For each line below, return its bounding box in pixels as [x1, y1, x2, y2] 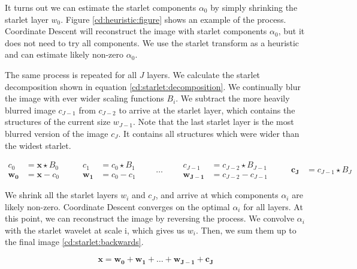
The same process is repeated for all [5, 68, 137, 80]
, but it [278, 25, 305, 37]
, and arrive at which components [155, 189, 279, 201]
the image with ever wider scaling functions [5, 92, 164, 104]
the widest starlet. [5, 139, 71, 151]
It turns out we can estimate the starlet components [5, 1, 196, 13]
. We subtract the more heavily [176, 92, 290, 104]
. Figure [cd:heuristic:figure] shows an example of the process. [60, 13, 286, 25]
